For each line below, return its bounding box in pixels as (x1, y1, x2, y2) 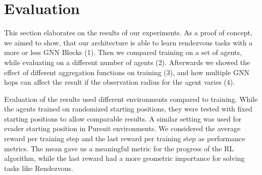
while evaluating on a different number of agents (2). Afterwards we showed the (4, 56, 250, 67)
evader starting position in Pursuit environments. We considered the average (4, 123, 241, 134)
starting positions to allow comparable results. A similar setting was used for (4, 113, 242, 124)
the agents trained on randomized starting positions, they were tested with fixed (4, 103, 252, 114)
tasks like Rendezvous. (4, 162, 73, 173)
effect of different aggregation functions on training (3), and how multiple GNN (4, 67, 250, 77)
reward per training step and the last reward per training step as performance (4, 133, 245, 144)
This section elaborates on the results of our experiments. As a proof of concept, (4, 27, 252, 38)
